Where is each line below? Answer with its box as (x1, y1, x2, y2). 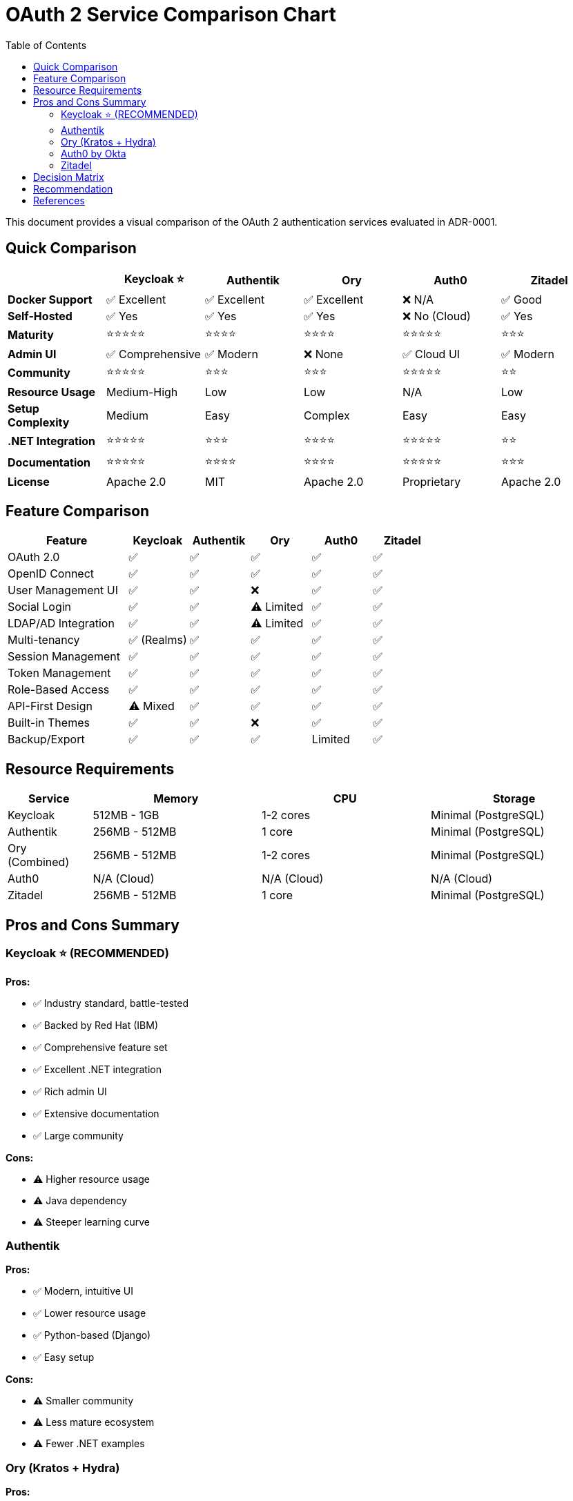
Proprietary (402, 474, 461, 489)
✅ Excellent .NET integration (33, 1063, 162, 1075)
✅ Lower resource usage (33, 1307, 146, 1319)
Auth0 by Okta (61, 147, 126, 159)
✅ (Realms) (128, 633, 187, 647)
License (8, 474, 50, 489)
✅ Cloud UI (402, 346, 460, 361)
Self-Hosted (8, 308, 72, 323)
